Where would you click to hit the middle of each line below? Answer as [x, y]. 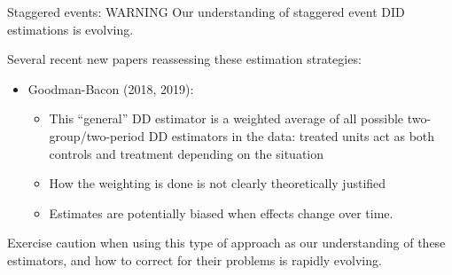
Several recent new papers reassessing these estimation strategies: [184, 59]
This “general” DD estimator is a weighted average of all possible [226, 118]
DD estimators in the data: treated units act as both [292, 135]
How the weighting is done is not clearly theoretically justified [218, 183]
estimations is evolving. [70, 29]
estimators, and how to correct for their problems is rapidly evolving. [195, 259]
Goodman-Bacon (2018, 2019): [111, 88]
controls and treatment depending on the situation [187, 153]
